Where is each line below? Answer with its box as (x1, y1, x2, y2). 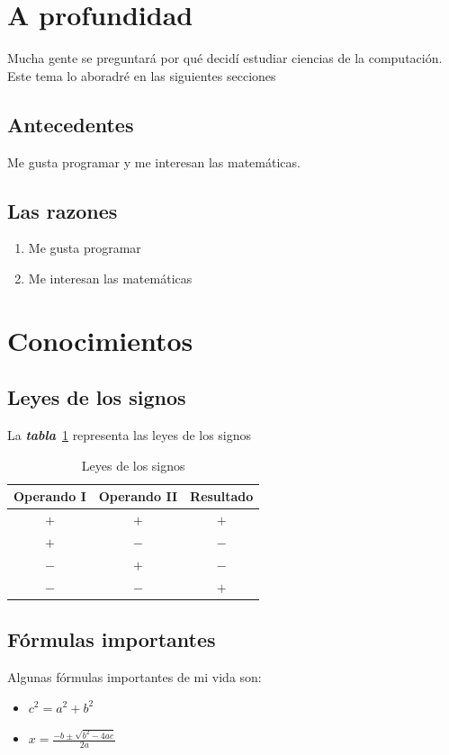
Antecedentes (7, 110, 134, 138)
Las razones (7, 196, 118, 224)
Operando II (98, 487, 178, 506)
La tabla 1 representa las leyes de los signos (7, 426, 252, 445)
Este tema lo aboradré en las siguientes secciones (7, 66, 276, 85)
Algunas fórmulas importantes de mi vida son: (7, 667, 262, 686)
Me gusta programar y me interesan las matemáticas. (7, 152, 301, 171)
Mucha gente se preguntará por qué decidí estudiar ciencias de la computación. (7, 49, 443, 67)
